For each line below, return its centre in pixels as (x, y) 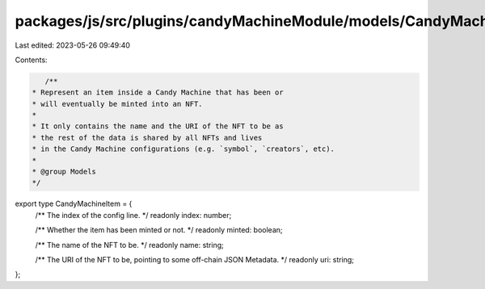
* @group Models (64, 172)
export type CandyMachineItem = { (74, 204)
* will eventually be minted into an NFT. (117, 104)
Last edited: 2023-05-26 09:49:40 (73, 45)
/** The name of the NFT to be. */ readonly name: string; (129, 245)
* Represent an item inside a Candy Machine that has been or (158, 92)
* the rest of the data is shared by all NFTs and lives (147, 138)
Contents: (31, 60)
